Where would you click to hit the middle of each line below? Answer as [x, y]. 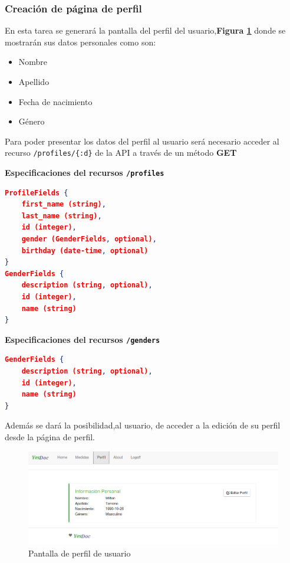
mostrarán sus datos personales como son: [80, 42]
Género [32, 121]
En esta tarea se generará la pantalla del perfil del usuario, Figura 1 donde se [145, 30]
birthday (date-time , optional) [85, 251]
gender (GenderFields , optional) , [89, 239]
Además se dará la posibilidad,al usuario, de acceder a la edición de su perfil [143, 425]
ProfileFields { [37, 193]
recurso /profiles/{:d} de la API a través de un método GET [121, 153]
